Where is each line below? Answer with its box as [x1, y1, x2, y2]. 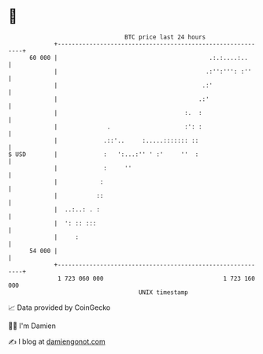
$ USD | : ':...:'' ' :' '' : [8, 150, 199, 158]
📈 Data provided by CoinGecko [8, 303, 111, 312]
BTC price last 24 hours [124, 33, 206, 41]
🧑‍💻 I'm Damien [8, 321, 57, 330]
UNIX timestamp [138, 288, 189, 296]
